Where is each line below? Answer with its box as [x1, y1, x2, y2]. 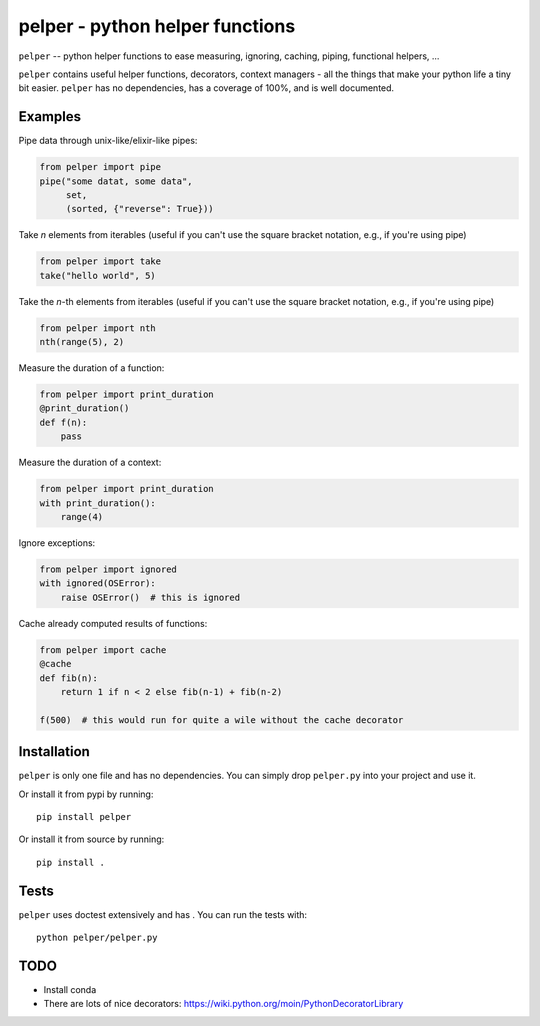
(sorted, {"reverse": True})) [65, 203, 214, 215]
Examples [18, 108, 82, 125]
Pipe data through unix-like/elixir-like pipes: [18, 135, 198, 147]
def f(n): [39, 416, 88, 428]
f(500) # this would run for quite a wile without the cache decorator [39, 714, 404, 725]
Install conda [43, 983, 97, 995]
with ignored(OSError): [39, 578, 157, 589]
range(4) [60, 511, 104, 522]
